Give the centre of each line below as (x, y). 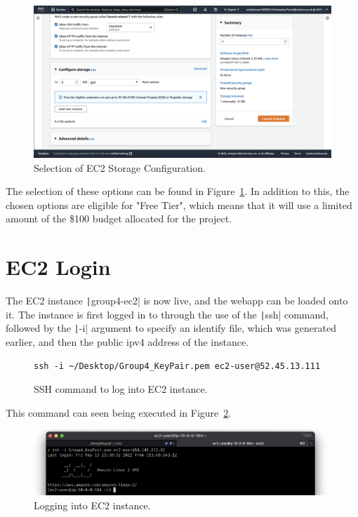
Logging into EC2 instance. (92, 505)
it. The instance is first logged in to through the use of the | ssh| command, (167, 314)
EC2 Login (58, 267)
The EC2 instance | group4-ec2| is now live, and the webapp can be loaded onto (177, 301)
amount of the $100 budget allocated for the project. (119, 219)
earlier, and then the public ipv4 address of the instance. (127, 342)
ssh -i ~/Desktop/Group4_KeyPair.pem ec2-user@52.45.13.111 (177, 366)
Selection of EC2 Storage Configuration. (120, 167)
